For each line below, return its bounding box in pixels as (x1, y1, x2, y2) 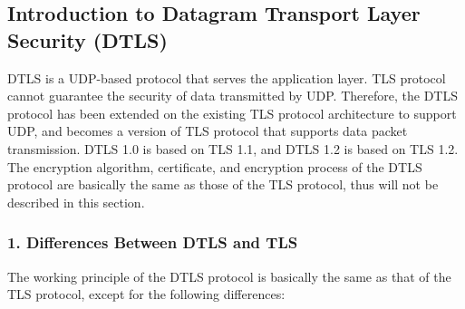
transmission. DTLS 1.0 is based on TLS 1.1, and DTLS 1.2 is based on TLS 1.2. (7, 139, 459, 158)
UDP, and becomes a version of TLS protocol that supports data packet (7, 121, 408, 140)
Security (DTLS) (7, 25, 168, 53)
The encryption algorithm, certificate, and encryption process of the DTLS (7, 157, 422, 176)
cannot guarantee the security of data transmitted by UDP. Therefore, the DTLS (7, 86, 458, 105)
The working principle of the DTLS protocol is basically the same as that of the (7, 266, 451, 285)
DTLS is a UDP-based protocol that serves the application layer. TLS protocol (7, 68, 446, 87)
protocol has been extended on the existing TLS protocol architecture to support (7, 103, 457, 122)
